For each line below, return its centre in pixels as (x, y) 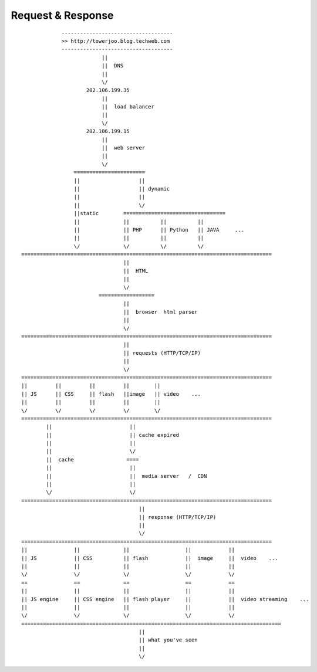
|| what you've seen (168, 640)
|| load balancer (128, 107)
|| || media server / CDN (127, 476)
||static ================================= (150, 213)
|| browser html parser (161, 312)
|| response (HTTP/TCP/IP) (178, 517)
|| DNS (113, 66)
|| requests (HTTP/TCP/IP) (162, 353)
